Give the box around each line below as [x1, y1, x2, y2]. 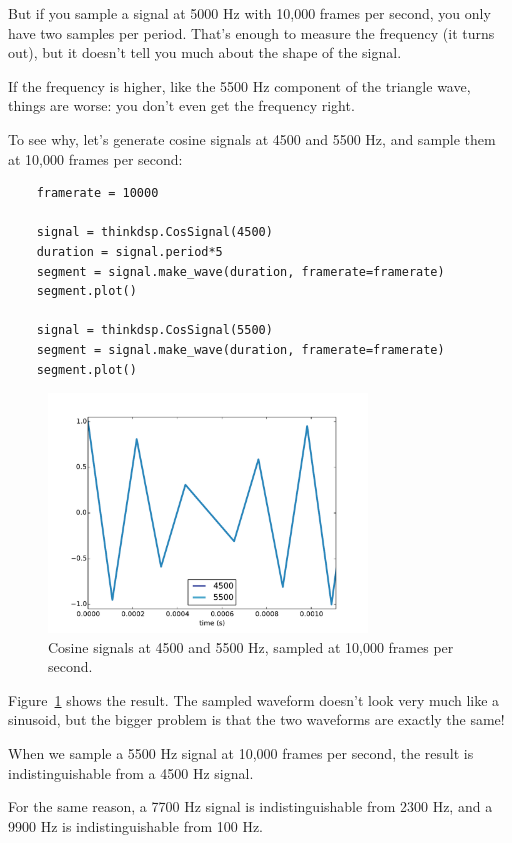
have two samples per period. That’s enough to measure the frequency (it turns [8, 22, 495, 43]
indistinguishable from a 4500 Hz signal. [8, 762, 254, 783]
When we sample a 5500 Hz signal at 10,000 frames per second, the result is [8, 743, 474, 764]
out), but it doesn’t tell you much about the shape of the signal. [8, 42, 402, 63]
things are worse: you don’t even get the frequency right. [8, 95, 355, 116]
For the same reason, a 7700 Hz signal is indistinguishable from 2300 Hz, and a [8, 796, 493, 817]
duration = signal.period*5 [36, 244, 223, 259]
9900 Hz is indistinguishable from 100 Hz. [8, 815, 263, 836]
